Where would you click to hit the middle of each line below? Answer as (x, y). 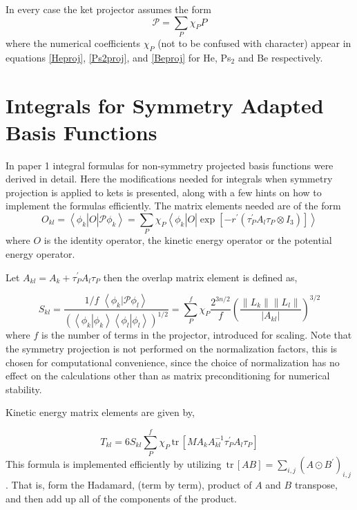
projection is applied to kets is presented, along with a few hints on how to (164, 192)
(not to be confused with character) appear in (254, 42)
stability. (24, 389)
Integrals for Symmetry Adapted (165, 105)
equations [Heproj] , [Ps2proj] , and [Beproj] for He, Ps (118, 57)
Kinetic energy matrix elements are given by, (100, 412)
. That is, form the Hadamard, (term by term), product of (129, 484)
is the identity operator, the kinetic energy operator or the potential (188, 240)
